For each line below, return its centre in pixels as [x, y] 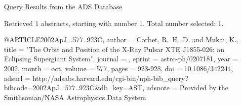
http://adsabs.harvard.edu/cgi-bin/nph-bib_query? [110, 78]
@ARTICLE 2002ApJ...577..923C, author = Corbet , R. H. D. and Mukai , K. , [121, 40]
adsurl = [17, 78]
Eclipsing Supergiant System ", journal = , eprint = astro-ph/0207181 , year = [121, 59]
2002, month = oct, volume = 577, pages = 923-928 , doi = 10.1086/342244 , [119, 68]
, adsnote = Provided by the [185, 88]
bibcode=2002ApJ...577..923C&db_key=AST [73, 88]
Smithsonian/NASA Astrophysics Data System [75, 97]
